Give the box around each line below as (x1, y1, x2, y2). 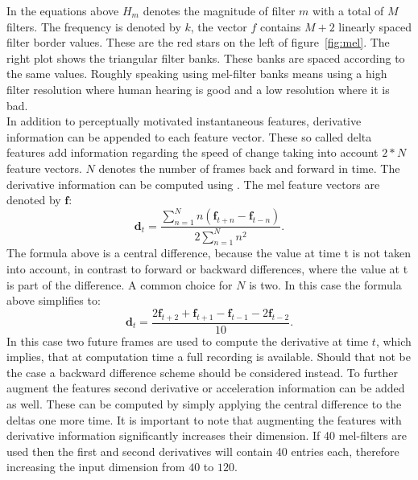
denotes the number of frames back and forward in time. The (98, 159, 400, 176)
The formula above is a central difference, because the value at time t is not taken (6, 244, 411, 261)
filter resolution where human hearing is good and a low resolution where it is (6, 80, 390, 97)
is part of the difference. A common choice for (6, 276, 233, 293)
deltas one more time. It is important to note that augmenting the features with (6, 411, 402, 428)
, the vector (190, 18, 247, 35)
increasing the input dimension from (6, 458, 185, 475)
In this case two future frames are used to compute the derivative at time (6, 332, 369, 349)
